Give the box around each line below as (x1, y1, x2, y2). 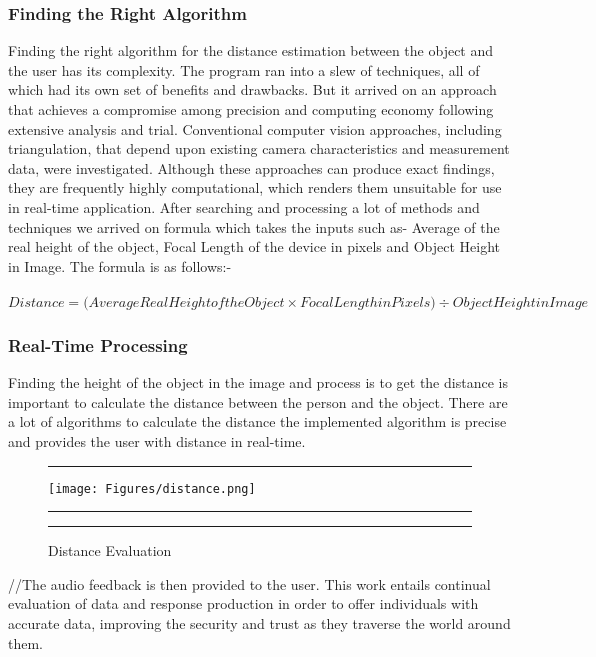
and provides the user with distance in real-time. (8, 430, 306, 451)
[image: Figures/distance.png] (48, 481, 256, 496)
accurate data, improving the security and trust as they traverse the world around (8, 612, 511, 633)
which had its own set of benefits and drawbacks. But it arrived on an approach (8, 79, 497, 100)
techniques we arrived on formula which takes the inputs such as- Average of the (8, 216, 500, 237)
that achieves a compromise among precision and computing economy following (8, 99, 494, 119)
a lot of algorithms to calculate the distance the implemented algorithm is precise (8, 411, 507, 432)
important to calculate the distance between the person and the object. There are (8, 391, 508, 412)
